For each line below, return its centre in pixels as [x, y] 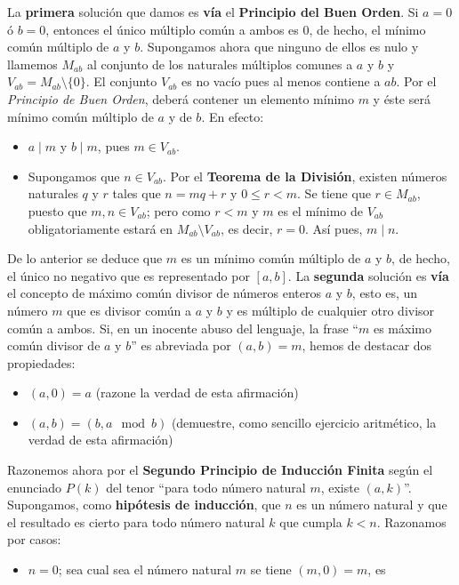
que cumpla [311, 521]
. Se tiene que [334, 193]
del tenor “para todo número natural [206, 487]
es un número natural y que [372, 505]
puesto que [57, 210]
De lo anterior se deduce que [85, 258]
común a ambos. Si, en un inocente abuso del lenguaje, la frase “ [183, 328]
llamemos [32, 64]
